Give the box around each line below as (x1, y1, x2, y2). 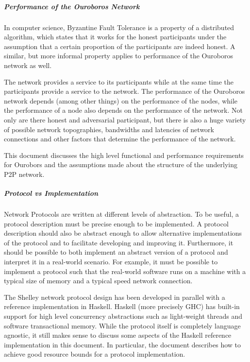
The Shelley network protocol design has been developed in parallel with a (4, 292, 225, 302)
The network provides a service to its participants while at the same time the (4, 76, 233, 86)
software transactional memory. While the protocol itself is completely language (4, 320, 241, 330)
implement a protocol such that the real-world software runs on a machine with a (4, 266, 246, 276)
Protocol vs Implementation (4, 188, 99, 198)
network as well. (4, 60, 52, 70)
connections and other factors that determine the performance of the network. (4, 134, 236, 144)
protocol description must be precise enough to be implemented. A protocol (4, 218, 229, 228)
